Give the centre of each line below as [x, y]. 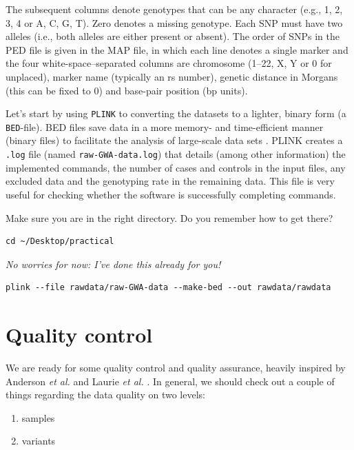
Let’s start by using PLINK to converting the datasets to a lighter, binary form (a [176, 113]
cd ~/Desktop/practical [60, 242]
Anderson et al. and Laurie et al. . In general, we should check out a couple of [170, 381]
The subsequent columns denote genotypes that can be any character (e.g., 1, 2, [174, 9]
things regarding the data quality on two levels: [105, 395]
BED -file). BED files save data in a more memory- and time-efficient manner [165, 126]
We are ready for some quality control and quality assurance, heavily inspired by [176, 367]
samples [38, 417]
